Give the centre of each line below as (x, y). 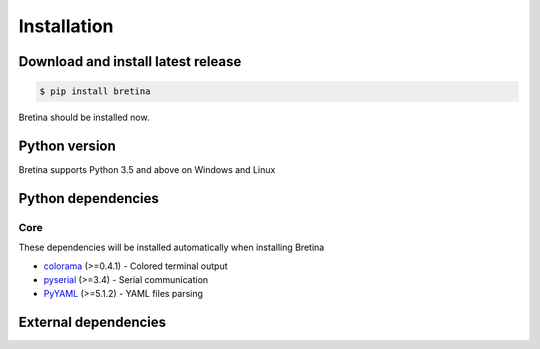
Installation (66, 26)
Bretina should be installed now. (84, 117)
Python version (67, 145)
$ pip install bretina (95, 91)
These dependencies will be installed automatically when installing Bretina (171, 247)
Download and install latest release (130, 61)
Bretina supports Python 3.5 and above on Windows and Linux (147, 170)
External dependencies (92, 322)
